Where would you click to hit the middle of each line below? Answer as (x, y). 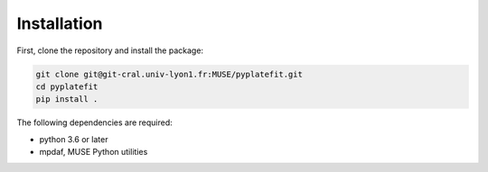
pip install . (67, 100)
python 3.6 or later (74, 139)
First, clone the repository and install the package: (110, 50)
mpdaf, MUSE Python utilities (94, 152)
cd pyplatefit (67, 86)
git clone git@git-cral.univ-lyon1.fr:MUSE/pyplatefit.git (169, 74)
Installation (60, 23)
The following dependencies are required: (95, 122)
